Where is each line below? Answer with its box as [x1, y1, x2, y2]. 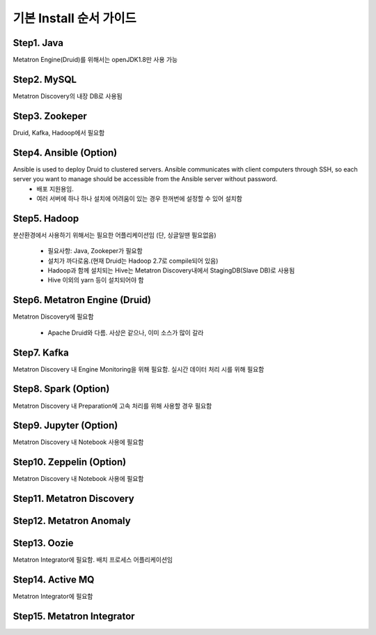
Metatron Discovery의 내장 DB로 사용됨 [13, 91, 123, 100]
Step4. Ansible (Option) [13, 146, 118, 158]
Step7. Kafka [13, 346, 69, 358]
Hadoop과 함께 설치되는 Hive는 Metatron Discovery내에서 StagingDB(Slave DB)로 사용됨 [47, 266, 295, 275]
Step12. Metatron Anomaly [13, 515, 132, 527]
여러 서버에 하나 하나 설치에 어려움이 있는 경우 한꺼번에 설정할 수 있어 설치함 [36, 194, 243, 202]
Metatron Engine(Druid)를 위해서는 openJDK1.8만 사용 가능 [13, 56, 178, 64]
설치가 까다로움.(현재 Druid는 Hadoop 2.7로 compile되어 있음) [47, 257, 219, 265]
